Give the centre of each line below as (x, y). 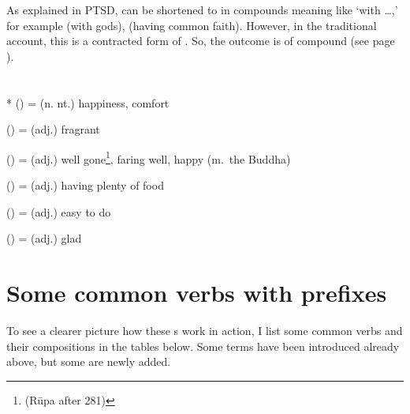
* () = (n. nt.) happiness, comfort (88, 102)
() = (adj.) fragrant (53, 129)
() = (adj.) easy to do (59, 211)
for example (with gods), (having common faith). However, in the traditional (192, 25)
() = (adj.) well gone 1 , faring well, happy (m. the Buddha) (149, 157)
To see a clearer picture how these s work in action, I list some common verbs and (205, 330)
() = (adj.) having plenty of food (85, 185)
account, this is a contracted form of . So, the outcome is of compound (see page (201, 41)
